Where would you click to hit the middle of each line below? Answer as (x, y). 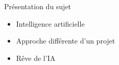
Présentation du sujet (38, 6)
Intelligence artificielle (50, 23)
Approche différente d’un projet (66, 41)
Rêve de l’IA (36, 58)
